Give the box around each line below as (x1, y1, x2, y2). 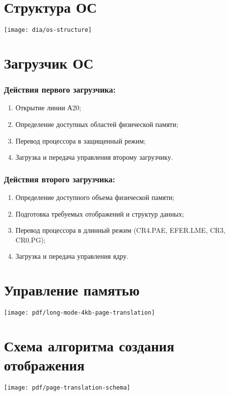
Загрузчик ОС (4, 52, 94, 73)
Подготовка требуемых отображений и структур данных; (15, 208, 184, 219)
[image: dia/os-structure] (4, 26, 92, 34)
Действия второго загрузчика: (4, 173, 115, 185)
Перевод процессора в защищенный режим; (15, 135, 146, 146)
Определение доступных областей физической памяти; (15, 119, 178, 129)
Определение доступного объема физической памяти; (15, 192, 175, 202)
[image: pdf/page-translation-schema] (4, 384, 130, 392)
